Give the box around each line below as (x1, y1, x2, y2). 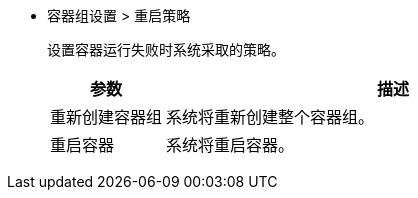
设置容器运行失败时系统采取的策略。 (47, 41, 285, 58)
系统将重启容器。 (166, 135, 295, 155)
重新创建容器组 (50, 107, 163, 127)
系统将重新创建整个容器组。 (166, 107, 375, 127)
